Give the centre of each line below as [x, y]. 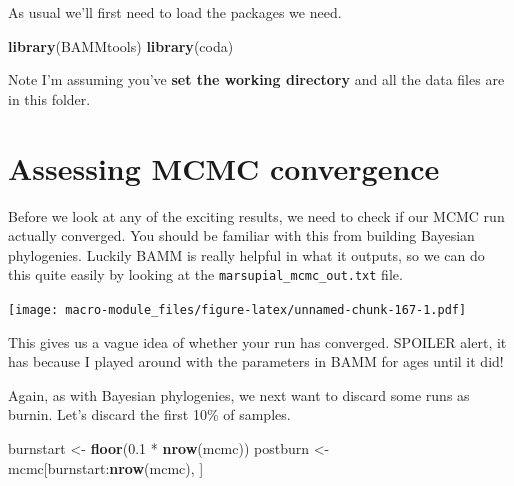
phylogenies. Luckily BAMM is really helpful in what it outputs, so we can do [246, 254]
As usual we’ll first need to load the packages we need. [175, 12]
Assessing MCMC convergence [224, 167]
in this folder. [49, 98]
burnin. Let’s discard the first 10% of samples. [149, 414]
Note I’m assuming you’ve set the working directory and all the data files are [256, 79]
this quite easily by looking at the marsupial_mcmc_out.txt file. [205, 274]
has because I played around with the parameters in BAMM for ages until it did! [256, 361]
